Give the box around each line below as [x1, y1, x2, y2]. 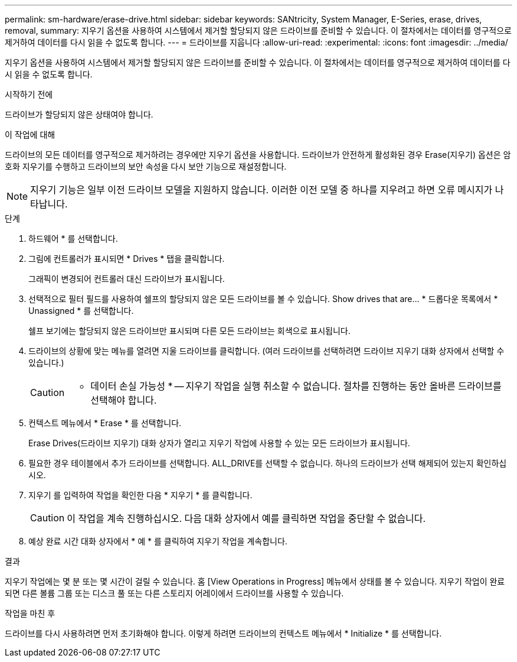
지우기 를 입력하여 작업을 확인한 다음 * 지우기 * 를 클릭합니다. [28, 490, 253, 500]
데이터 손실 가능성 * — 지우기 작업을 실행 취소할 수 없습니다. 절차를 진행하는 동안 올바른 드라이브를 [90, 380, 502, 392]
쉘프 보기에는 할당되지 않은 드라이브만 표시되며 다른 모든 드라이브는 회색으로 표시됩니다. [28, 326, 351, 336]
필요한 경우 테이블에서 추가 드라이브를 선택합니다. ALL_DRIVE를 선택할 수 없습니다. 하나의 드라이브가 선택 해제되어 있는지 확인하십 [28, 458, 507, 468]
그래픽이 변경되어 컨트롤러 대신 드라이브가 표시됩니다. [28, 274, 225, 284]
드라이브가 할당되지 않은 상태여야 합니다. [5, 109, 153, 119]
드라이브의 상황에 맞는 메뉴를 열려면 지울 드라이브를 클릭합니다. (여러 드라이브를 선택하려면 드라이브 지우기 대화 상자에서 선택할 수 [28, 346, 505, 356]
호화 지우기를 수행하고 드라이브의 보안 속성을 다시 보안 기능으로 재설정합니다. [5, 161, 287, 171]
